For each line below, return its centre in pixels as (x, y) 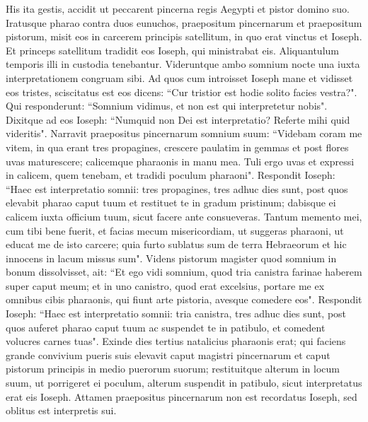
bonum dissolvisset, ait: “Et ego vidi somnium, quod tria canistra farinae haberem (184, 272)
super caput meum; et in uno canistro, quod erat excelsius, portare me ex (165, 285)
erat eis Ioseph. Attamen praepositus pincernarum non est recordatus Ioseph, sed (182, 396)
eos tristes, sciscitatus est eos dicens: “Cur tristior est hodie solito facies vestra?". (182, 92)
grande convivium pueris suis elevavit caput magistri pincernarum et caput (168, 354)
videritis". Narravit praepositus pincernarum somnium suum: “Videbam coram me (184, 133)
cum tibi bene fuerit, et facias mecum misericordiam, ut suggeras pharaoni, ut (175, 230)
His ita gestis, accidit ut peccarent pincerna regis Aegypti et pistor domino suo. (178, 8)
